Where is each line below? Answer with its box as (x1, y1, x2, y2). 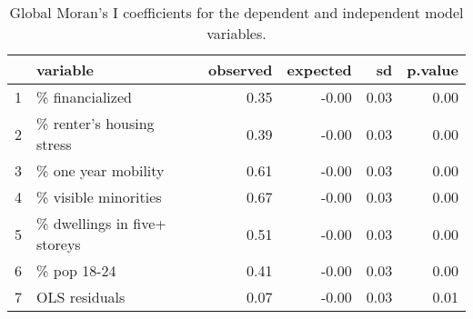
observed (207, 59, 273, 80)
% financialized (36, 86, 132, 107)
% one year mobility (36, 160, 165, 181)
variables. (206, 23, 267, 44)
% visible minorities (36, 186, 162, 207)
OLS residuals (36, 286, 126, 307)
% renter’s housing (36, 113, 155, 134)
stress (36, 134, 72, 155)
